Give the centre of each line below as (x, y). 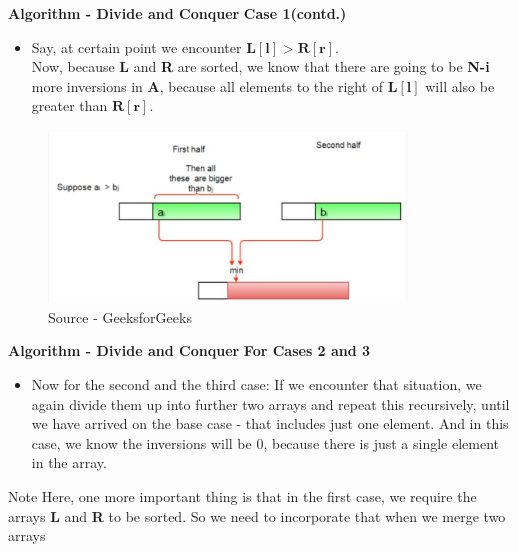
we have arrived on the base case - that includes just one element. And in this (270, 423)
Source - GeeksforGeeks (120, 316)
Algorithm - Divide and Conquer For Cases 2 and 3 (189, 350)
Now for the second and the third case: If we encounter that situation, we (256, 383)
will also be (460, 85)
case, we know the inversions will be (141, 442)
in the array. (69, 462)
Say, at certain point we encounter (136, 46)
